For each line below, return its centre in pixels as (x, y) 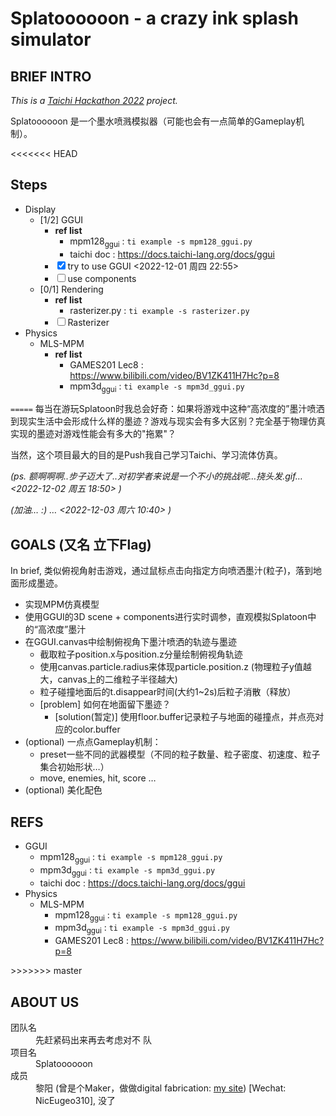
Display (40, 209)
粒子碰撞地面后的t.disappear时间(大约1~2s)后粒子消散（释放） (168, 692)
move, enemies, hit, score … (98, 778)
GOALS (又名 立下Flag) (81, 544)
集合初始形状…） (74, 767)
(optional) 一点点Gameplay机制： (93, 742)
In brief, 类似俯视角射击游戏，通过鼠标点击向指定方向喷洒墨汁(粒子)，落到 (162, 571)
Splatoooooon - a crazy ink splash (154, 18)
